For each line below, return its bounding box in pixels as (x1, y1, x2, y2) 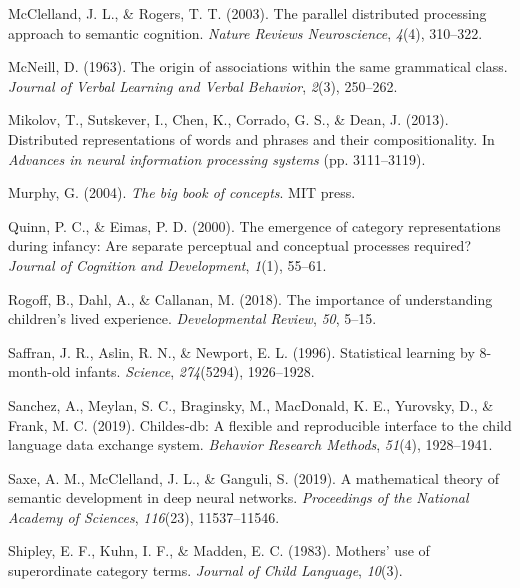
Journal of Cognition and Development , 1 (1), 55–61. (8, 254, 327, 275)
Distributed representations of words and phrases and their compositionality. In (8, 128, 495, 149)
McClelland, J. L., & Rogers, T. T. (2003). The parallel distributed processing (8, 3, 487, 23)
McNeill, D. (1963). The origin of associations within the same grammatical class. (8, 56, 508, 77)
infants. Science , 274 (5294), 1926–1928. (75, 361, 315, 382)
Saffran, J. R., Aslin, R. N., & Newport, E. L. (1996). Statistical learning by (8, 341, 475, 362)
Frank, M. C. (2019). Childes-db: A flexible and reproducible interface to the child (8, 414, 512, 435)
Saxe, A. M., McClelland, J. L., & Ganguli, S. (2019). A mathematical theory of (8, 467, 499, 488)
